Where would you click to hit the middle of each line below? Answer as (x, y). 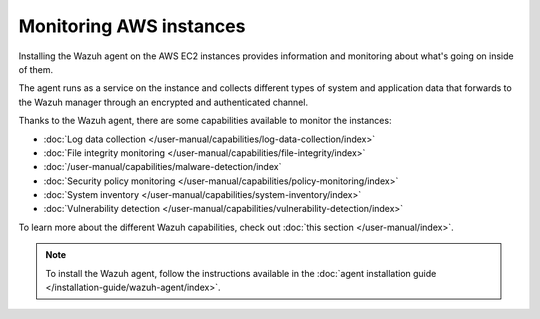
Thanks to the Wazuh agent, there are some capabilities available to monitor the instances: (205, 121)
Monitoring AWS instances (132, 26)
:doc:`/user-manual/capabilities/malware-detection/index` (162, 167)
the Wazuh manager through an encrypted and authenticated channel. (163, 102)
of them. (36, 69)
